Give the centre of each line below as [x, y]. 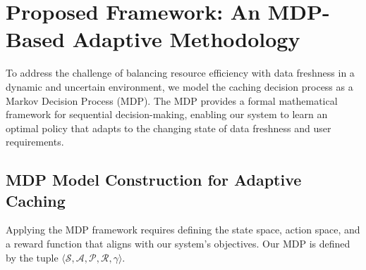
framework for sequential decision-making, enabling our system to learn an [167, 114]
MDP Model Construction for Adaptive [154, 180]
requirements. [35, 142]
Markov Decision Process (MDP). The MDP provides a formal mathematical [172, 100]
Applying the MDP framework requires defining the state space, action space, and [183, 230]
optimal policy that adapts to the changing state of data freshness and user [169, 128]
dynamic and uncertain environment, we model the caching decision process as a [179, 86]
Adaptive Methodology [186, 39]
